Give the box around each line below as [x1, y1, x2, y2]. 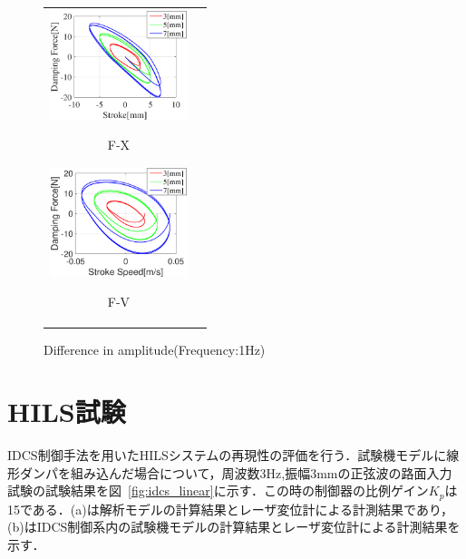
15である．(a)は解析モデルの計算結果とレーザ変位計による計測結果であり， [7, 499, 453, 518]
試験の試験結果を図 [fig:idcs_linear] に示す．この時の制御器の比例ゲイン [7, 481, 429, 500]
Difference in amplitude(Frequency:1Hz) [44, 339, 266, 358]
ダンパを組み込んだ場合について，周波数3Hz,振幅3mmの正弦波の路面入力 [19, 463, 452, 482]
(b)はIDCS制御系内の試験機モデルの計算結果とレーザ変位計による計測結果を [7, 517, 461, 536]
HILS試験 [7, 393, 126, 430]
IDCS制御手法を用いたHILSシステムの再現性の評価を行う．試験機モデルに [7, 446, 447, 465]
